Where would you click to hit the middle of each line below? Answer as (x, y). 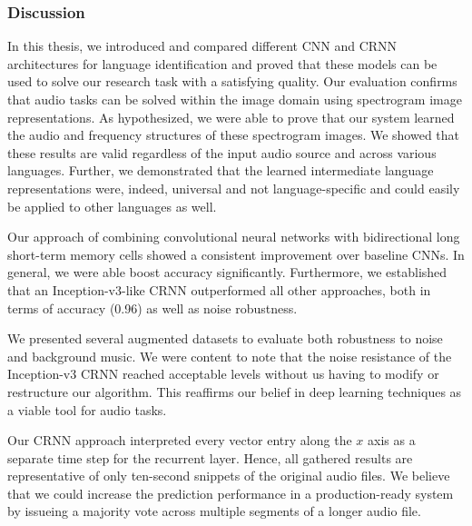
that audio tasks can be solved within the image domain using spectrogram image (235, 99)
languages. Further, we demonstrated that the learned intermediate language (221, 170)
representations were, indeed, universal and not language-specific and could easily (234, 188)
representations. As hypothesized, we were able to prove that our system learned (231, 117)
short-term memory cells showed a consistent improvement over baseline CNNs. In (236, 254)
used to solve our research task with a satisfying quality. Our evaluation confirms (232, 81)
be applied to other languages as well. (112, 206)
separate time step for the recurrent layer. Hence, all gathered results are (210, 457)
